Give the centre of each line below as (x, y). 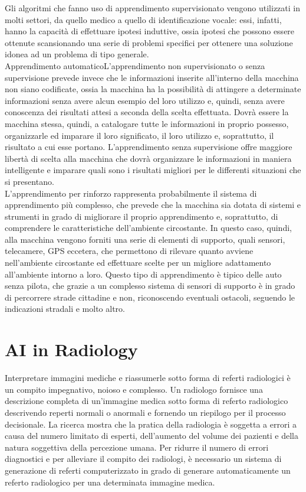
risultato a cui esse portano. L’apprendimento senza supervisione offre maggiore (149, 147)
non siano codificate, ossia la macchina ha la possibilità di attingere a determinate (153, 89)
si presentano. (29, 181)
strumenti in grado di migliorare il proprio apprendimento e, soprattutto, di (142, 216)
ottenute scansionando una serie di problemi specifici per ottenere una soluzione (149, 42)
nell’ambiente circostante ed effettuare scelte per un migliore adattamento (138, 263)
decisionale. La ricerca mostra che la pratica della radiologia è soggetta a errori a (151, 424)
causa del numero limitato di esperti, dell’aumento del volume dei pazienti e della (152, 436)
